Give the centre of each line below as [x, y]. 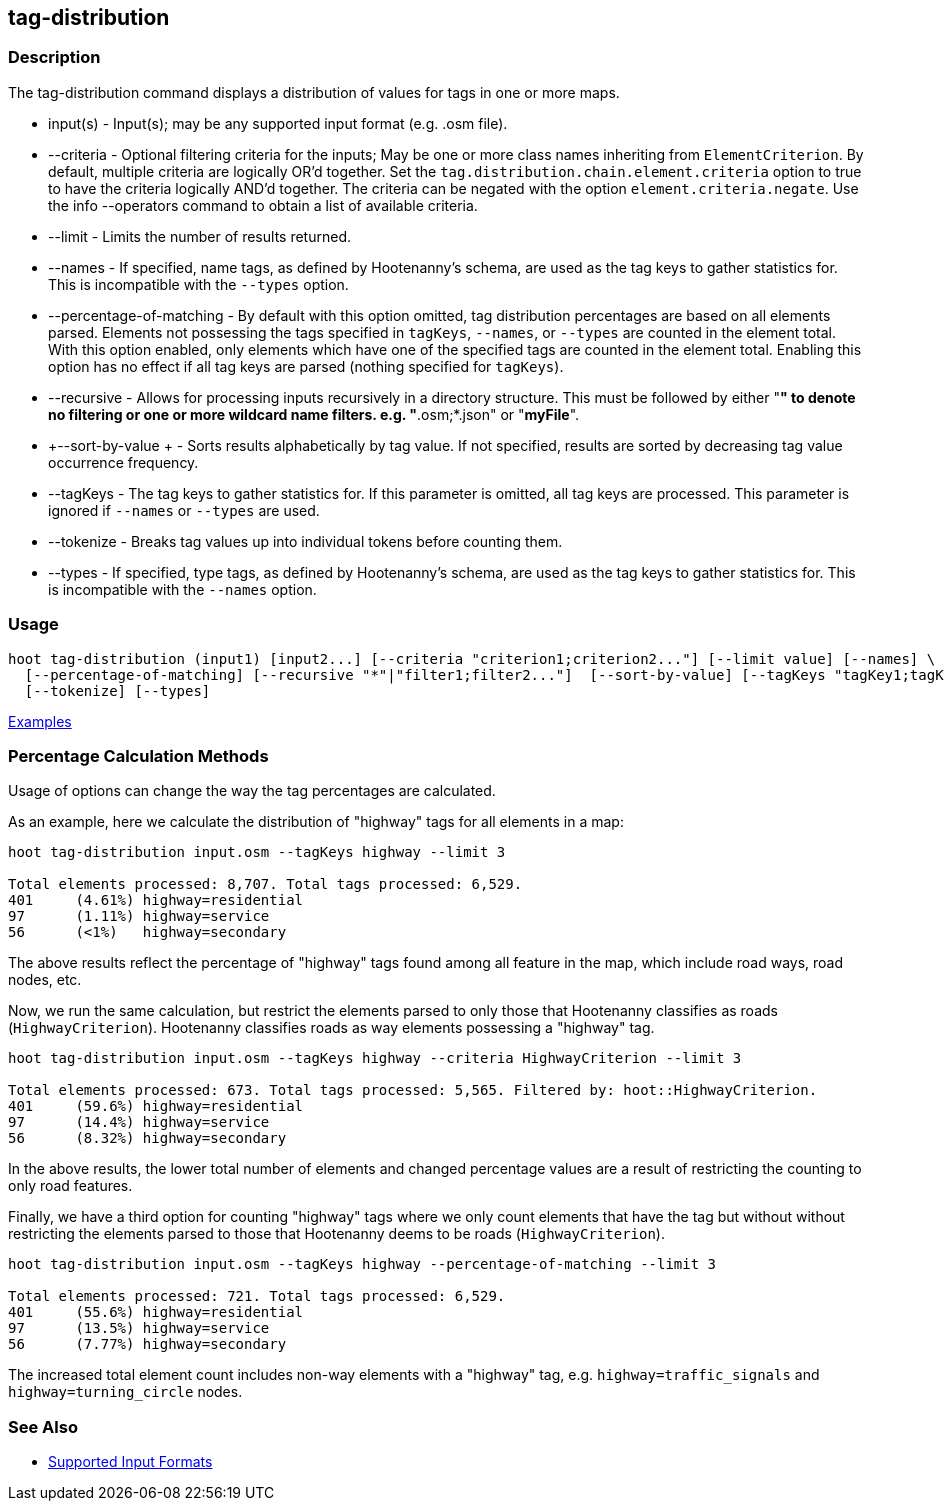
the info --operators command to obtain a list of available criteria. [263, 205]
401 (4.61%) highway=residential [156, 900]
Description [54, 57]
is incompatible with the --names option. [182, 589]
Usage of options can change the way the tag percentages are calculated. [252, 791]
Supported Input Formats [130, 1462]
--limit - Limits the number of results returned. [199, 236]
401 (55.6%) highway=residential [156, 1312]
